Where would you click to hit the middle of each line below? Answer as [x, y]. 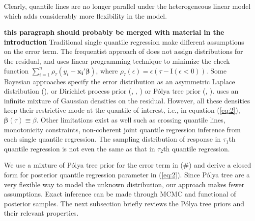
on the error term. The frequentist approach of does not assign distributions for [124, 51]
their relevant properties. [41, 213]
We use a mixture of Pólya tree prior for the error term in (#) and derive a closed [128, 165]
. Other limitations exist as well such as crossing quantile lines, [131, 119]
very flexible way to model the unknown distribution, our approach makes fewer [124, 184]
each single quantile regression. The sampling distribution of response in [113, 139]
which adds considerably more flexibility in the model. [85, 15]
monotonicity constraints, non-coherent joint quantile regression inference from [123, 129]
